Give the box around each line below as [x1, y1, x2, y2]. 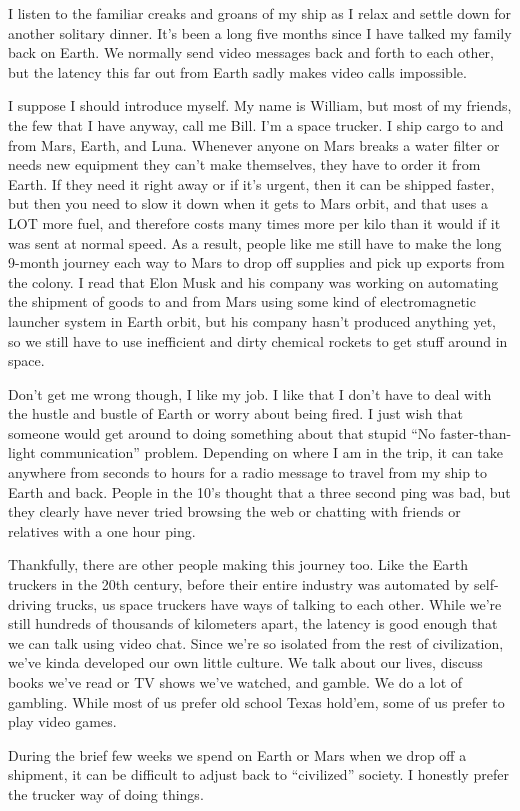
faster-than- [439, 422, 512, 443]
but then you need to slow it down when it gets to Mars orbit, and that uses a [8, 193, 488, 214]
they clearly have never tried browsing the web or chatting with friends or [8, 501, 461, 522]
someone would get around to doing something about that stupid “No [8, 422, 436, 443]
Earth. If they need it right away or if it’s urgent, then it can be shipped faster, [8, 173, 495, 194]
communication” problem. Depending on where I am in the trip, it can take [40, 442, 503, 463]
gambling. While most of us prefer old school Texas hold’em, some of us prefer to [8, 691, 505, 712]
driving [8, 593, 52, 614]
